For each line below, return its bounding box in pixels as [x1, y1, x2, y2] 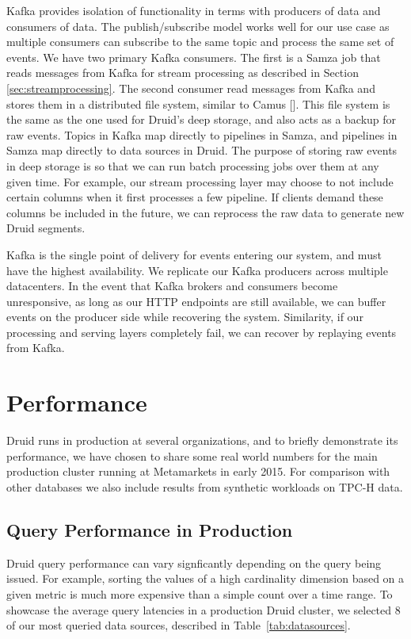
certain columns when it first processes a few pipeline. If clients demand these [6, 189, 383, 205]
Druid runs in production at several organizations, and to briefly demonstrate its [6, 432, 398, 449]
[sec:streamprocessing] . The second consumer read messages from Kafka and [6, 79, 375, 96]
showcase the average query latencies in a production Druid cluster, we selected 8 [6, 601, 401, 618]
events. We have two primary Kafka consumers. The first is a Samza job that [6, 48, 381, 65]
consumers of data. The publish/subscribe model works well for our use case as [6, 17, 390, 34]
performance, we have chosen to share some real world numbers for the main [6, 447, 378, 464]
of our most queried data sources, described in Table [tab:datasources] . [6, 617, 351, 633]
